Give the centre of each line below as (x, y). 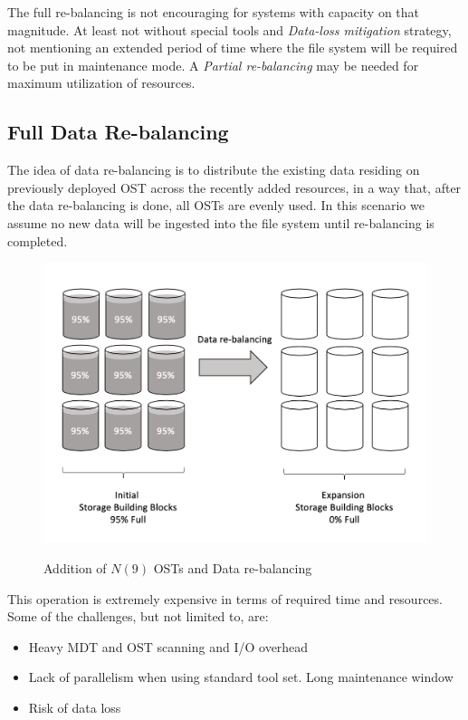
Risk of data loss (75, 707)
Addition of (75, 568)
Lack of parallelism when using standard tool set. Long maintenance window (241, 677)
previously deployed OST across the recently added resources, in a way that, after (234, 187)
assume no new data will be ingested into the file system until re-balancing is (221, 222)
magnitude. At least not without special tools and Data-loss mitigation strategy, (229, 29)
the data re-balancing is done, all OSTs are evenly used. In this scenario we (216, 205)
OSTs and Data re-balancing (233, 568)
